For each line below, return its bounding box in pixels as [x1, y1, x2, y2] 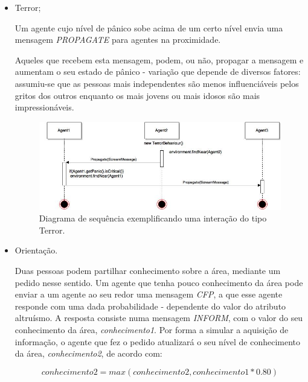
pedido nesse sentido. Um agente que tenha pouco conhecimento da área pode [14, 276, 303, 288]
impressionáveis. [14, 101, 74, 113]
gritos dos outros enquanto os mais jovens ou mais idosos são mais [14, 89, 260, 101]
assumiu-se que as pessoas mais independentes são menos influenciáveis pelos [14, 77, 299, 89]
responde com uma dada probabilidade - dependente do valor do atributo [14, 299, 286, 312]
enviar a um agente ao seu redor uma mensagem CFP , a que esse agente [14, 288, 283, 301]
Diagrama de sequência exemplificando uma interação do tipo [39, 212, 267, 224]
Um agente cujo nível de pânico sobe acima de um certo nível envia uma [14, 21, 283, 34]
